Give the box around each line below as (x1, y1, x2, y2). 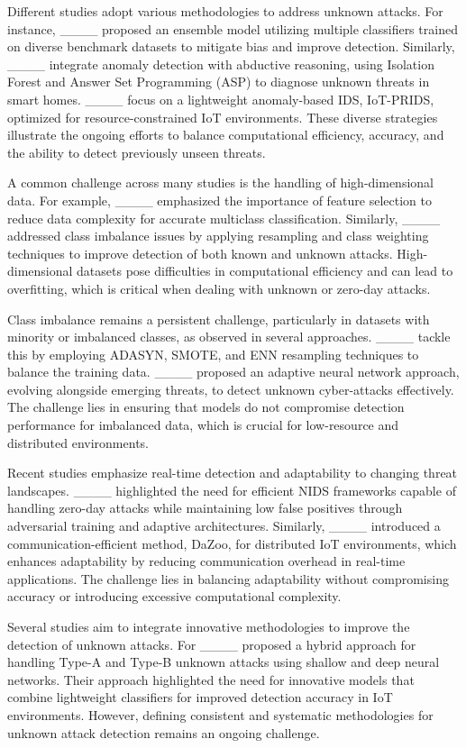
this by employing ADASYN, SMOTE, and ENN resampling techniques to (7, 344, 419, 363)
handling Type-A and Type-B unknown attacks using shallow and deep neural (7, 652, 440, 671)
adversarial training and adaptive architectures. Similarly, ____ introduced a (7, 516, 441, 535)
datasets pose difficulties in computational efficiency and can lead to (77, 261, 453, 280)
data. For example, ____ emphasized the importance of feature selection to (7, 190, 433, 209)
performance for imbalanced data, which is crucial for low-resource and (7, 415, 399, 434)
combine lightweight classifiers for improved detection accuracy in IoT (7, 688, 393, 707)
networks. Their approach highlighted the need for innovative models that (7, 670, 415, 689)
